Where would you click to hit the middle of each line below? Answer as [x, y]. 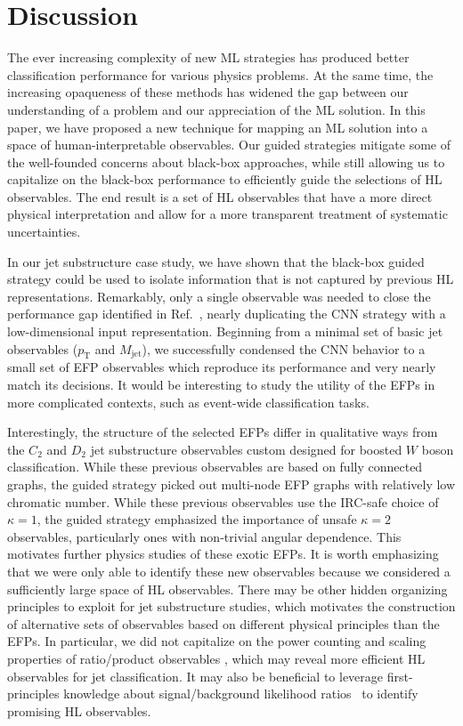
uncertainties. [44, 232]
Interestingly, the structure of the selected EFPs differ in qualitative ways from [223, 432]
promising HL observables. [79, 710]
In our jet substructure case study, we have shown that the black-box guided [216, 261]
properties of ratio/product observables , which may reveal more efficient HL [216, 658]
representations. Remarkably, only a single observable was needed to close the [219, 296]
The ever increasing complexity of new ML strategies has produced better [208, 57]
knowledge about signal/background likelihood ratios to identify [241, 694]
